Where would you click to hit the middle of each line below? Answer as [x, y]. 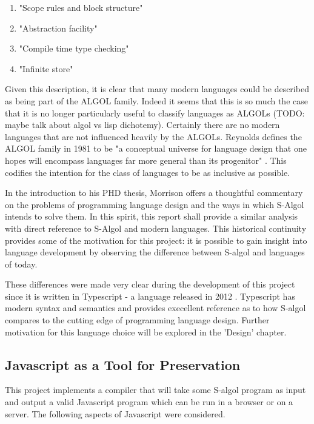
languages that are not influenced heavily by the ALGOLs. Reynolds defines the [153, 136]
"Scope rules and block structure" [81, 7]
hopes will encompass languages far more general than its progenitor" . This [146, 160]
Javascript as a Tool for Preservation [123, 364]
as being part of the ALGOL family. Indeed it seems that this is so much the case [156, 100]
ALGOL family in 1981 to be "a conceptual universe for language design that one [156, 148]
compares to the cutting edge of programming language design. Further [137, 320]
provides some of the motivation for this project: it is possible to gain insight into [156, 240]
